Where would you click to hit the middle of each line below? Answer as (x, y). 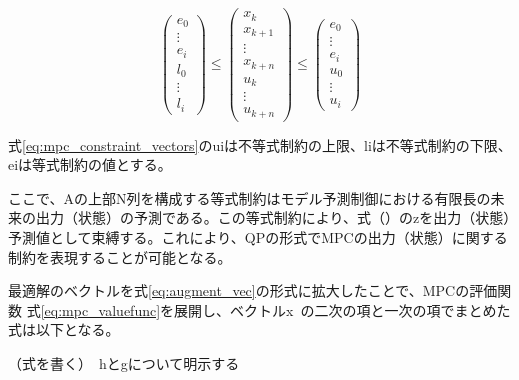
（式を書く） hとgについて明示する (124, 362)
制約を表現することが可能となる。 (120, 256)
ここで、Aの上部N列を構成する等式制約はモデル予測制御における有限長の (249, 197)
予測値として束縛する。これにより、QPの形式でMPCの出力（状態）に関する (258, 236)
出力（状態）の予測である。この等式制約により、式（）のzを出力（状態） (273, 217)
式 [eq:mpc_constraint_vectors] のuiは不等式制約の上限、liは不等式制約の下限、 (260, 144)
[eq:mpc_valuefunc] (100, 309)
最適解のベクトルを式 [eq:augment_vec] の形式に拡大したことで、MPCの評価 (253, 290)
